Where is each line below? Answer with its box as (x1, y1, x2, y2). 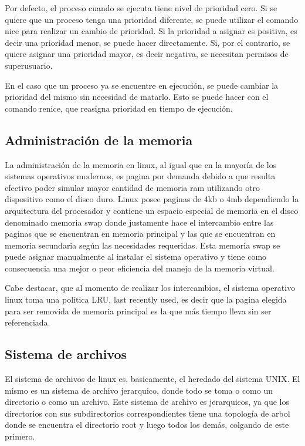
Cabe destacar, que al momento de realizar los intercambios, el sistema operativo (5, 281, 296, 294)
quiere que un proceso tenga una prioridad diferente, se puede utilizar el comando (5, 13, 299, 25)
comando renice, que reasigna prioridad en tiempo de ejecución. (5, 102, 233, 114)
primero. (5, 430, 35, 442)
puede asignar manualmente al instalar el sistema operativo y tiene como (5, 250, 267, 263)
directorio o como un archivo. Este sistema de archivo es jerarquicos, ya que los (5, 395, 290, 408)
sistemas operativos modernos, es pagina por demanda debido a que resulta (5, 170, 276, 182)
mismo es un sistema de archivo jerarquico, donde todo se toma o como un (5, 384, 273, 396)
